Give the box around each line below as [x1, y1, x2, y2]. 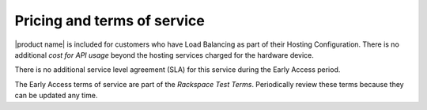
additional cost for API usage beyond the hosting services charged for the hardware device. [14, 50, 314, 59]
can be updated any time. [14, 91, 98, 101]
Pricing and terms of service [14, 12, 205, 29]
